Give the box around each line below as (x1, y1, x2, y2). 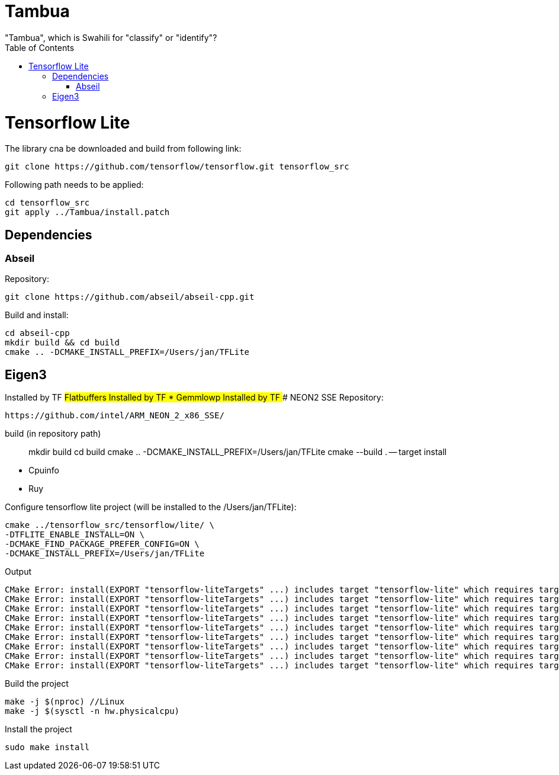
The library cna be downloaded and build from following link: (5, 143, 242, 154)
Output (5, 566, 31, 577)
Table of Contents (5, 42, 75, 53)
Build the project (5, 678, 69, 689)
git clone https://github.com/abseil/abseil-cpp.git (5, 292, 255, 302)
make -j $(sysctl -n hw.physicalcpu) (5, 706, 180, 716)
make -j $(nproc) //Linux (5, 697, 125, 707)
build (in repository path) (5, 428, 101, 439)
